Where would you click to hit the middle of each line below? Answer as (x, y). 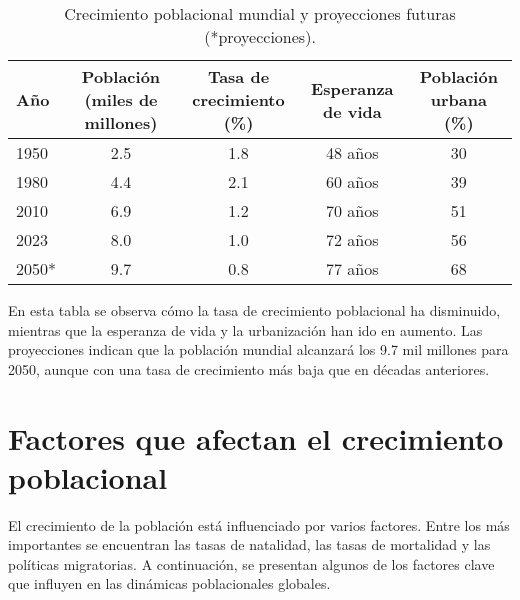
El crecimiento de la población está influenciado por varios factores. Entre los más (259, 524)
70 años (352, 210)
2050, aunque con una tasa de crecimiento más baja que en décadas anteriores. (249, 368)
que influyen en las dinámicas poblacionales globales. (169, 583)
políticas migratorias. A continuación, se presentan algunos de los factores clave (251, 563)
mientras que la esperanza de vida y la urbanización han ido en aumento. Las (245, 329)
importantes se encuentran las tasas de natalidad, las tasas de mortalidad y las (249, 544)
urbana (458, 99)
